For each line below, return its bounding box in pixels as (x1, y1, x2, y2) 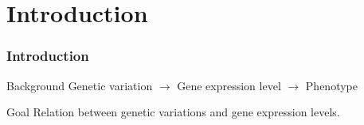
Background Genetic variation (6, 77, 153, 93)
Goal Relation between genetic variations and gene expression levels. (6, 104, 340, 120)
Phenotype (305, 77, 358, 93)
